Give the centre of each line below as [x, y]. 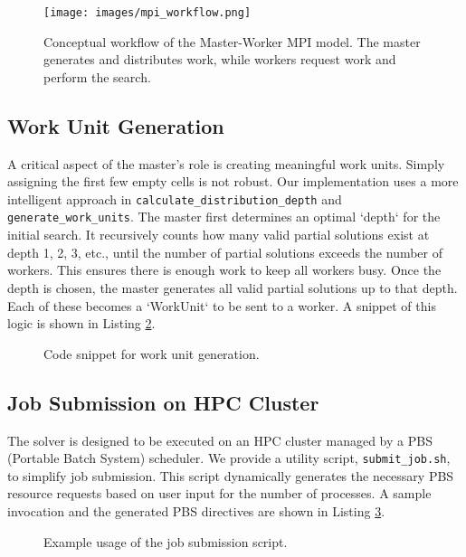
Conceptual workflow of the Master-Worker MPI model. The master [232, 41]
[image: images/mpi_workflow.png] [147, 13]
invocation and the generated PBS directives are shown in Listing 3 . [196, 510]
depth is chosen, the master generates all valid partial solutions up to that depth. [233, 287]
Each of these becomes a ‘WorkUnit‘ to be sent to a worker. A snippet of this [222, 305]
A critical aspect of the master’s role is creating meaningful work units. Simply [226, 163]
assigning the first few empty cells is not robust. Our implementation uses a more [233, 181]
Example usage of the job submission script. [166, 541]
